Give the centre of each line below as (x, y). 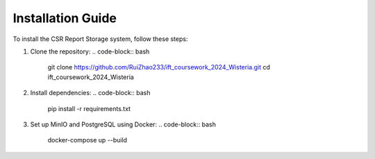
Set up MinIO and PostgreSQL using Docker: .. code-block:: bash (123, 124)
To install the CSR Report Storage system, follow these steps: (100, 39)
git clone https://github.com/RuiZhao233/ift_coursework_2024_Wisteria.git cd (159, 67)
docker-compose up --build (87, 140)
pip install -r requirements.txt (89, 108)
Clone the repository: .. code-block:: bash (90, 51)
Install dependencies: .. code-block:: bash (90, 93)
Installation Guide (65, 18)
